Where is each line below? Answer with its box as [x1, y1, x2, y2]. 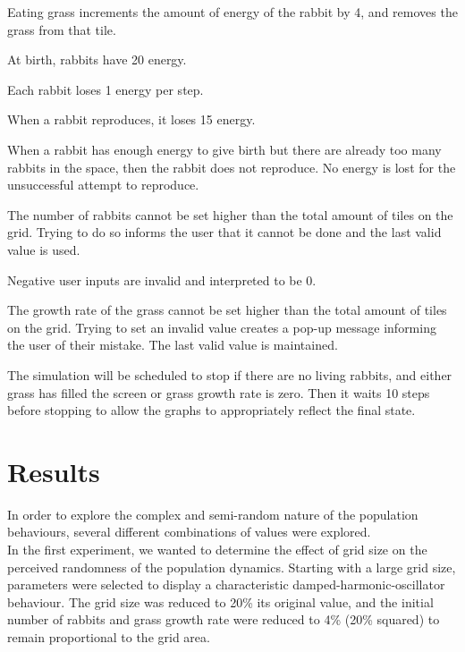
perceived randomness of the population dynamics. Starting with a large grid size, [7, 557, 456, 576]
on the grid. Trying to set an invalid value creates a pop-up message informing [7, 318, 436, 336]
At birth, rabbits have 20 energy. [7, 50, 187, 69]
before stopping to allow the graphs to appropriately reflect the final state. [7, 401, 416, 419]
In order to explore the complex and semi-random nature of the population [7, 504, 418, 523]
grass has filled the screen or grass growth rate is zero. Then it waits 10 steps [7, 383, 430, 402]
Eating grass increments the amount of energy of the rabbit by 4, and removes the [7, 3, 458, 21]
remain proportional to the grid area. [7, 627, 210, 646]
